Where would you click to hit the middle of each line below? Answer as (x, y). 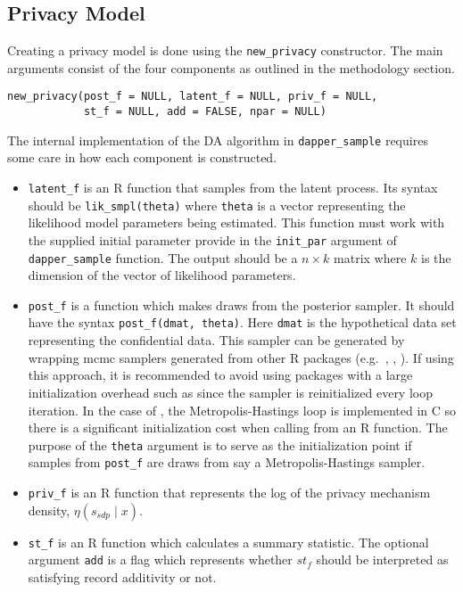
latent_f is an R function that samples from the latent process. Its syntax (233, 188)
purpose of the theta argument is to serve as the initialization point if (220, 444)
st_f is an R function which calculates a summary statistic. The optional (228, 542)
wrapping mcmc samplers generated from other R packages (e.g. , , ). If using (241, 357)
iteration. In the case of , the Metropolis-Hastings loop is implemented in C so (242, 410)
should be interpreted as (382, 559)
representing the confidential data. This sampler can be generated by (216, 340)
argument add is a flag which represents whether (160, 559)
